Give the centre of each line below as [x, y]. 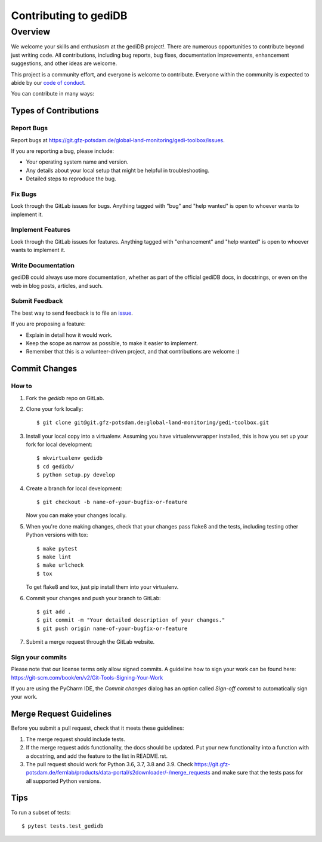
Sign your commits [39, 657]
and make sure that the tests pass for [258, 773]
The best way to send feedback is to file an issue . [72, 313]
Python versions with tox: [57, 535]
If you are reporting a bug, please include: [63, 151]
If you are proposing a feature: [48, 324]
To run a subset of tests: [41, 812]
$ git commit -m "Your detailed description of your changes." [131, 620]
